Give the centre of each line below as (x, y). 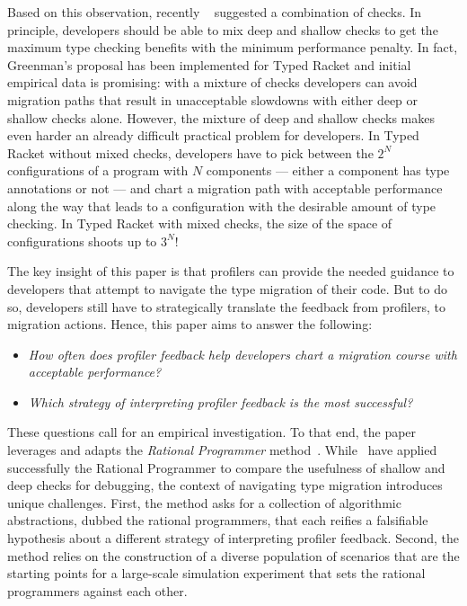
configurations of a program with (98, 170)
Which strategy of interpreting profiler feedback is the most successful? (220, 401)
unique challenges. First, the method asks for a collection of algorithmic (204, 502)
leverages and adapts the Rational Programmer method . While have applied (222, 450)
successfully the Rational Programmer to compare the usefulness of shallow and (226, 467)
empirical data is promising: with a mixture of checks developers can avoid (212, 82)
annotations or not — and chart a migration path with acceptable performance (225, 187)
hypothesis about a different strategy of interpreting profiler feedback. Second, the (233, 538)
